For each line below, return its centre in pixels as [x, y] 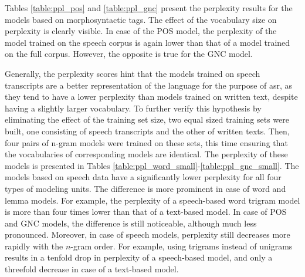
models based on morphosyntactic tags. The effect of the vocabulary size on [141, 19]
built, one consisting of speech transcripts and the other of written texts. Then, [147, 131]
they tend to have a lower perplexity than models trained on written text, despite [151, 97]
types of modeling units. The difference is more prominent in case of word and [145, 188]
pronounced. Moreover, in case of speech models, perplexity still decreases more [148, 234]
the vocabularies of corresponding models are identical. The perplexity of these [146, 154]
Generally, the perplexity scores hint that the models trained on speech [133, 73]
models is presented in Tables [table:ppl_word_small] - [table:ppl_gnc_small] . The [152, 165]
